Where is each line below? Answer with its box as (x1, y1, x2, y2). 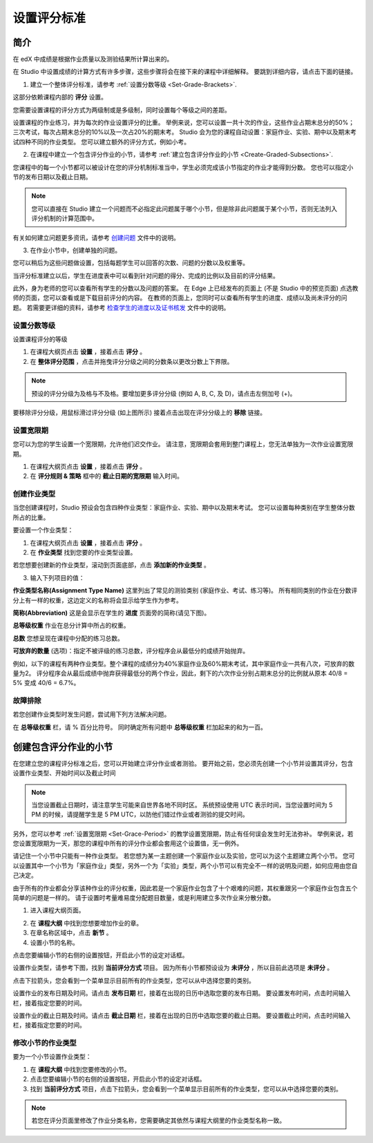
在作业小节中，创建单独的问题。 (30, 246, 121, 254)
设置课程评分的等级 (12, 335, 68, 343)
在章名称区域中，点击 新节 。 (30, 929, 113, 937)
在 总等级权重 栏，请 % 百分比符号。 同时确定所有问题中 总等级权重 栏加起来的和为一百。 (12, 722, 267, 731)
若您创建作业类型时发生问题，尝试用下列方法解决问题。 (12, 710, 171, 718)
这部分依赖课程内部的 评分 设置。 (12, 93, 107, 102)
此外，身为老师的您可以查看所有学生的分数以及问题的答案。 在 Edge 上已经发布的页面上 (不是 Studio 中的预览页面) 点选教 (12, 284, 358, 293)
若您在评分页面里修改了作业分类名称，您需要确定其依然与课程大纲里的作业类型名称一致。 (31, 1116, 286, 1125)
